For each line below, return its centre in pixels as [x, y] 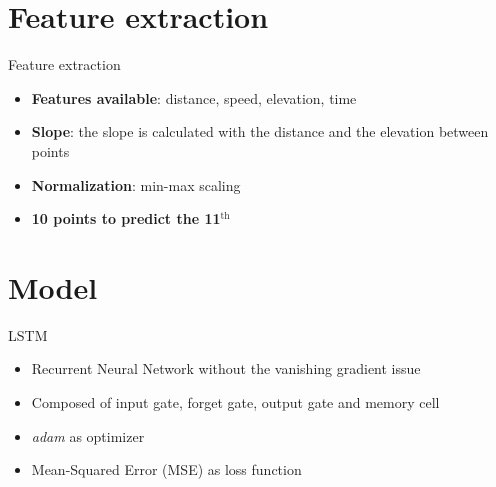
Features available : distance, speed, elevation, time [194, 97]
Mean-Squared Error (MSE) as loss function [166, 469]
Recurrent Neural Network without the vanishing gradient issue [226, 368]
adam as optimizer [88, 435]
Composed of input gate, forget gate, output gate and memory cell [235, 402]
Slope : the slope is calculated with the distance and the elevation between [260, 131]
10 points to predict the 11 [126, 218]
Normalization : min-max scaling [136, 184]
